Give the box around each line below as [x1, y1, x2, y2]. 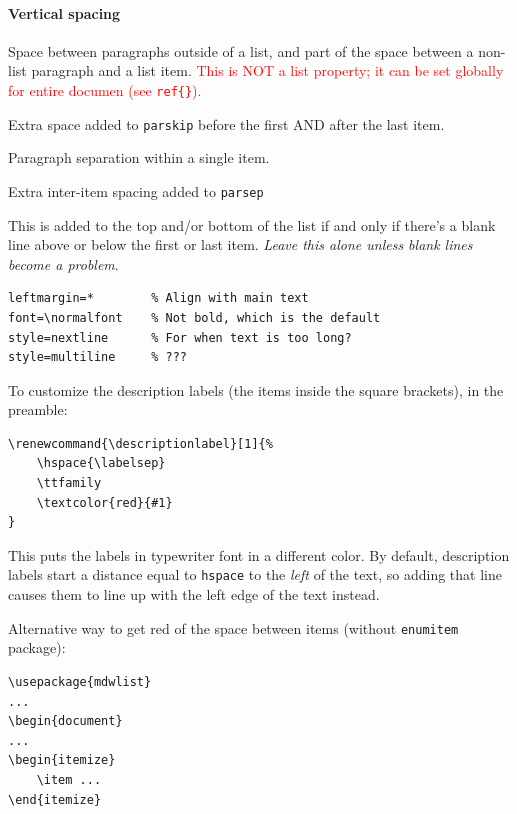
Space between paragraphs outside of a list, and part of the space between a [8, 40, 474, 61]
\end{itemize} [8, 792, 102, 807]
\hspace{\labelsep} [36, 456, 166, 471]
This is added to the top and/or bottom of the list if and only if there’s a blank [8, 214, 496, 235]
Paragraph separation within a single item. [8, 147, 270, 168]
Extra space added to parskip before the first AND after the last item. [8, 113, 445, 134]
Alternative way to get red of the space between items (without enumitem [8, 617, 459, 638]
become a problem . [8, 253, 119, 274]
